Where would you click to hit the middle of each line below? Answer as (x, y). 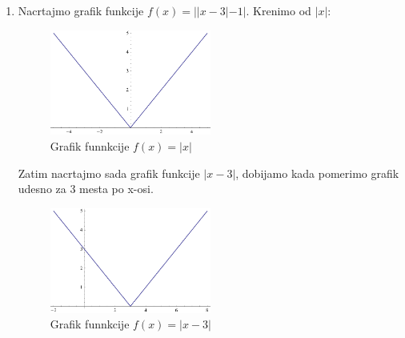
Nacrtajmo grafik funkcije (81, 10)
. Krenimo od (279, 10)
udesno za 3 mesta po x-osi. (86, 189)
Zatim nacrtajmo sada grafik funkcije (109, 173)
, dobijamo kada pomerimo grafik (317, 173)
